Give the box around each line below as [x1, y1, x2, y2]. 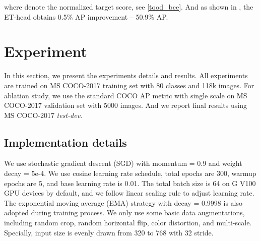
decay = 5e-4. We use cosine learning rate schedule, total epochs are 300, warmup [4, 168, 256, 178]
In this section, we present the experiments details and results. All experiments [4, 70, 248, 81]
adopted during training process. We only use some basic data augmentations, [4, 207, 245, 218]
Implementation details [4, 134, 127, 150]
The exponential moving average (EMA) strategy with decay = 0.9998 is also [4, 197, 242, 208]
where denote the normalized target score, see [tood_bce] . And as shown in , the [4, 2, 253, 12]
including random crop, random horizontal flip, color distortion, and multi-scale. [4, 217, 252, 228]
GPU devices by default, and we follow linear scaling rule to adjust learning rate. [4, 188, 254, 198]
